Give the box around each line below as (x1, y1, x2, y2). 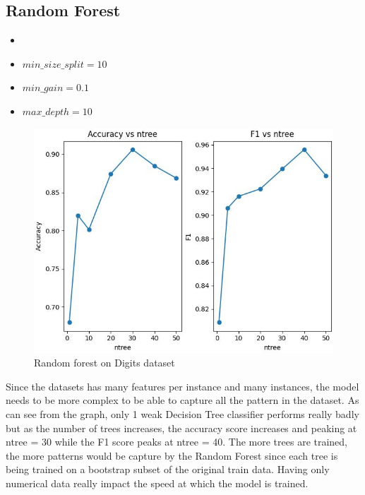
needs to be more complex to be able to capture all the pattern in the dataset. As (6, 393, 359, 407)
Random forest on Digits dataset (34, 355, 175, 370)
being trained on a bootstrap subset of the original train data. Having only (6, 462, 330, 477)
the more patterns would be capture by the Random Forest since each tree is (6, 448, 338, 463)
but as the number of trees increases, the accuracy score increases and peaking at (6, 420, 357, 435)
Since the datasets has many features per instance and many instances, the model (6, 378, 359, 393)
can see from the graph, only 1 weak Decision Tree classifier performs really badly (6, 406, 359, 421)
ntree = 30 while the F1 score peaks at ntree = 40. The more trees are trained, (6, 434, 348, 449)
